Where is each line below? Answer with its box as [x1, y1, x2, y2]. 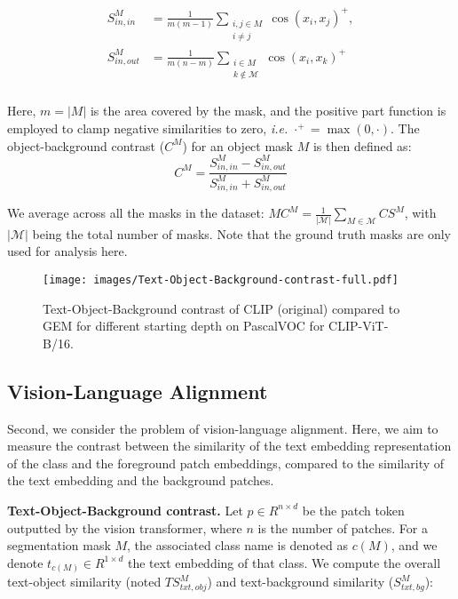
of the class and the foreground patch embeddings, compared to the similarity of [7, 453, 445, 472]
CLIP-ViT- [328, 316, 389, 335]
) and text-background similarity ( [207, 572, 394, 591]
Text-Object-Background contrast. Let [7, 500, 243, 519]
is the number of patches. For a [257, 518, 428, 537]
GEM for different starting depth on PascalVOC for [43, 316, 325, 335]
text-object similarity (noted [7, 572, 162, 591]
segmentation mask [7, 536, 111, 555]
